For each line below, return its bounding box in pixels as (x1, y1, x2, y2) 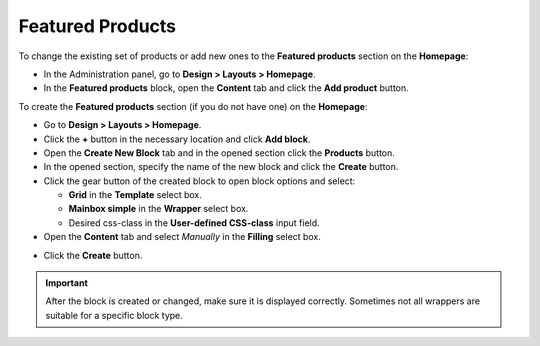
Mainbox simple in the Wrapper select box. (68, 203, 249, 215)
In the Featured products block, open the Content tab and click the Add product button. (43, 82, 409, 94)
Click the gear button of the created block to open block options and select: (43, 175, 356, 187)
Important (45, 277, 89, 289)
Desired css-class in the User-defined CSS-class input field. (68, 216, 320, 229)
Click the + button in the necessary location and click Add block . (43, 133, 311, 145)
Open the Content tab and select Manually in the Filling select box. (43, 231, 322, 243)
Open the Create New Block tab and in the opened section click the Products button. (43, 146, 395, 159)
